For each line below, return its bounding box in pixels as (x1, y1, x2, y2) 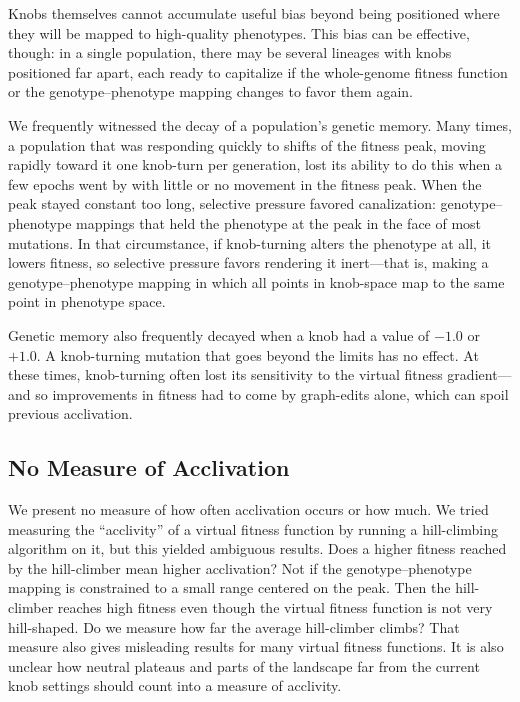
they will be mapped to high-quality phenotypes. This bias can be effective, (8, 22, 470, 43)
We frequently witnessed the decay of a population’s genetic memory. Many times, (8, 114, 512, 135)
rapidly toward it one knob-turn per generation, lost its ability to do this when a (8, 154, 502, 175)
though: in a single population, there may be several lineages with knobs (8, 42, 452, 63)
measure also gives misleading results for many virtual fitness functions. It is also (8, 636, 504, 657)
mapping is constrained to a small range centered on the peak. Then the (8, 577, 451, 598)
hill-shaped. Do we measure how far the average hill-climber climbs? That (8, 616, 460, 637)
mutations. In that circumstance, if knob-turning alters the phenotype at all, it (8, 232, 491, 253)
